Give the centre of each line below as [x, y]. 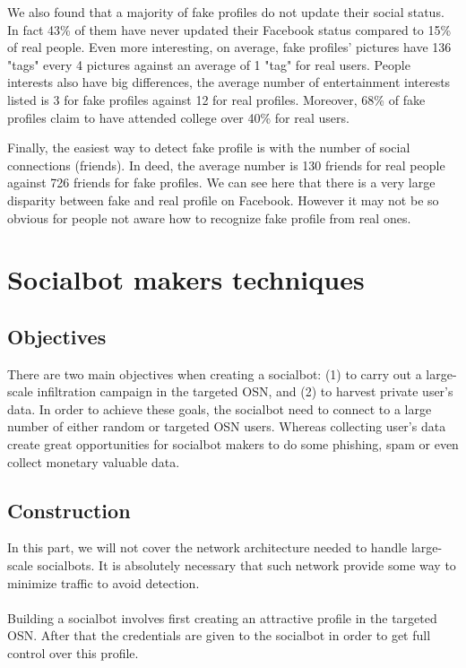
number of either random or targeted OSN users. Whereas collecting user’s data [227, 426]
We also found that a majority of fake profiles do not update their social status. [226, 12]
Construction [69, 510]
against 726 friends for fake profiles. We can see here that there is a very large [221, 182]
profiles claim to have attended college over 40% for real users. [178, 117]
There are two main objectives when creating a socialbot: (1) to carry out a [215, 373]
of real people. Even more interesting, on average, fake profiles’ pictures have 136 [229, 47]
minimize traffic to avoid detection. [104, 582]
